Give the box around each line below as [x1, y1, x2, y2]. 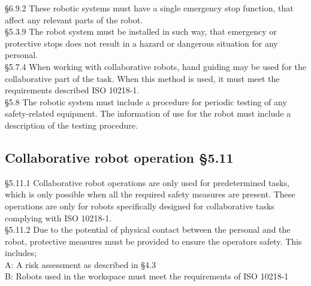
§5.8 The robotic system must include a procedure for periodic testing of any [5, 95, 287, 108]
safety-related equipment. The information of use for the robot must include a [5, 107, 291, 120]
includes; [5, 247, 37, 259]
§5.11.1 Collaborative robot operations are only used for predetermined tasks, [5, 176, 289, 188]
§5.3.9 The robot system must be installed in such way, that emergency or [5, 25, 277, 38]
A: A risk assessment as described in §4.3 [5, 258, 156, 270]
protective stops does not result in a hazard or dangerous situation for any [5, 36, 278, 49]
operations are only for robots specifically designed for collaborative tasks [5, 199, 274, 212]
